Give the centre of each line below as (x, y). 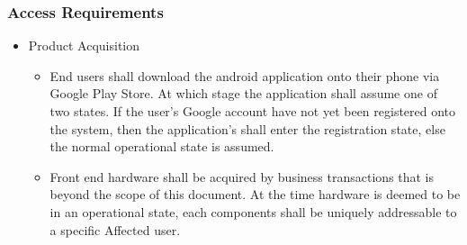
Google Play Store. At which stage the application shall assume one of (243, 93)
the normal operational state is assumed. (162, 146)
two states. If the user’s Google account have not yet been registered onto (253, 111)
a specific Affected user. (115, 229)
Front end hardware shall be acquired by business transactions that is (242, 176)
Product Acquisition (84, 45)
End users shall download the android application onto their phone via (245, 75)
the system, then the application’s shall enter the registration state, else (247, 128)
